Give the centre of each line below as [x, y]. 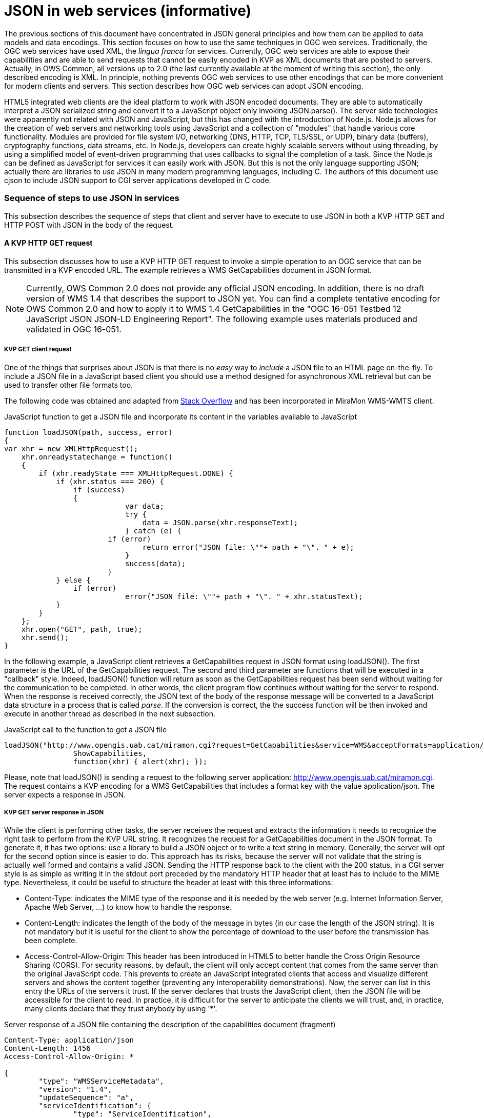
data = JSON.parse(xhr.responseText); [220, 522]
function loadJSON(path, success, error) [88, 432]
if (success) [99, 490]
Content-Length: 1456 [47, 1049]
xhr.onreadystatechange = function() [97, 457]
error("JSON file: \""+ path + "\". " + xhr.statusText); [244, 596]
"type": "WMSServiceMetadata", [101, 1081]
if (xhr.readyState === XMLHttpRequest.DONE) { [136, 473]
